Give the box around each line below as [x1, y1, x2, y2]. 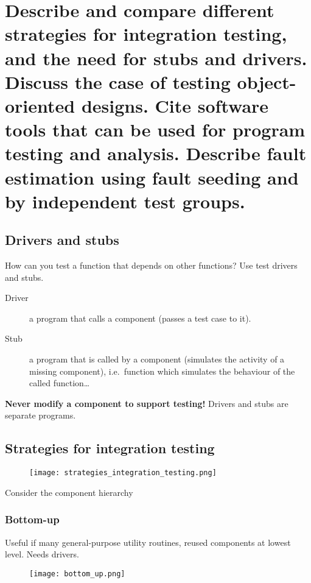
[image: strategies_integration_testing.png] [29, 468, 217, 478]
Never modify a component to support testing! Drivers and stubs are [5, 397, 288, 409]
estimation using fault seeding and [5, 164, 299, 189]
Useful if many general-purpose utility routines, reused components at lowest [5, 535, 291, 548]
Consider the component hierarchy [5, 486, 133, 498]
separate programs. [5, 409, 76, 422]
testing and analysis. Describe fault [5, 141, 307, 166]
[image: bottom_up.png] [29, 569, 125, 578]
